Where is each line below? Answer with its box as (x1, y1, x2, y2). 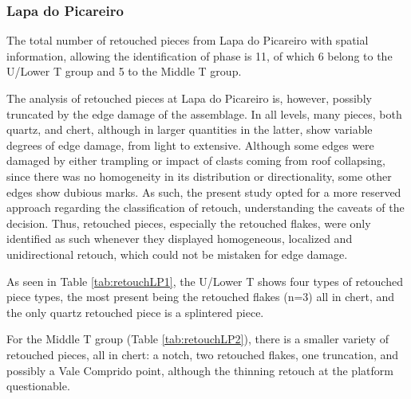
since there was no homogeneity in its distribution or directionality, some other (6, 167, 392, 184)
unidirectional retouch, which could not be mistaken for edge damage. (6, 245, 348, 262)
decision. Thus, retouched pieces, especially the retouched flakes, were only (6, 214, 371, 231)
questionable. (6, 377, 70, 394)
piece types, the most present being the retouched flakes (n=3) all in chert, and (6, 288, 395, 305)
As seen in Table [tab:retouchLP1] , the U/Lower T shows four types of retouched (6, 272, 403, 289)
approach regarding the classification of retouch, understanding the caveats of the (6, 199, 405, 216)
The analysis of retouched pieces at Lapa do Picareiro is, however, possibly (6, 90, 372, 106)
